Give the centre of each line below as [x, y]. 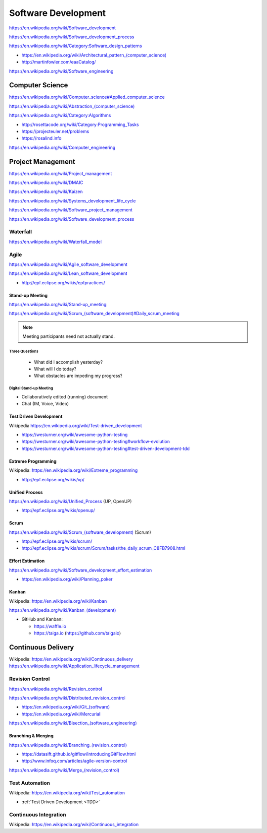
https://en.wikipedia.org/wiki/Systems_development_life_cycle [72, 200]
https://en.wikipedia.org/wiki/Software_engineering [61, 71]
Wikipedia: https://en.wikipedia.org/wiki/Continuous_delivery [71, 659]
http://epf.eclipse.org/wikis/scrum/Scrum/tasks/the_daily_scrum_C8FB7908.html [103, 548]
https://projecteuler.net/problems [55, 131]
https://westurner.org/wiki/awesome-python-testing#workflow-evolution [96, 442]
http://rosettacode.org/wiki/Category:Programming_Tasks [80, 125]
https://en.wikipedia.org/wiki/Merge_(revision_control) [64, 770]
